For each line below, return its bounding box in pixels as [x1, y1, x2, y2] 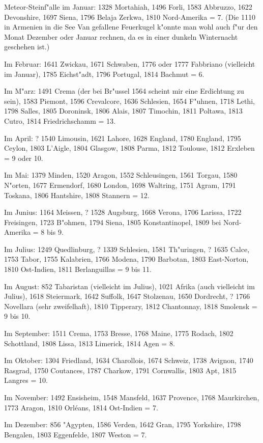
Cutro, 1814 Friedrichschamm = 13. [4, 115, 115, 126]
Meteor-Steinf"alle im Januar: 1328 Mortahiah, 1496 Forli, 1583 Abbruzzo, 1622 [4, 2, 252, 12]
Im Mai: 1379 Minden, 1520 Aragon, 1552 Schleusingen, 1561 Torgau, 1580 [4, 170, 238, 180]
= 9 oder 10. [4, 152, 43, 163]
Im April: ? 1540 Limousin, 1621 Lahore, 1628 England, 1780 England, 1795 [4, 132, 241, 143]
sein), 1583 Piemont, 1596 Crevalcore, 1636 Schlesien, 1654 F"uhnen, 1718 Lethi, [4, 95, 255, 106]
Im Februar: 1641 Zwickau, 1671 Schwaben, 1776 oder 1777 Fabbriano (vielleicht [4, 58, 255, 69]
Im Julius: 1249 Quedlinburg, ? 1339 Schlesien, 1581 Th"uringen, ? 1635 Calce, [4, 243, 250, 254]
